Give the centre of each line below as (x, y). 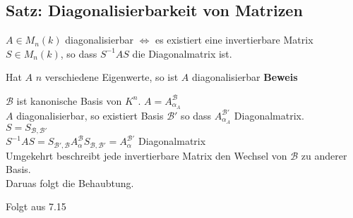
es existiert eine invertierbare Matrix (234, 40)
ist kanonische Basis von (69, 100)
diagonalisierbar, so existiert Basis (90, 115)
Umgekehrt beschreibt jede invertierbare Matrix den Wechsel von (146, 155)
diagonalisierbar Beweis (245, 77)
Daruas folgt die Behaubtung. (70, 182)
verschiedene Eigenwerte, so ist (112, 77)
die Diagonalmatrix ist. (182, 53)
